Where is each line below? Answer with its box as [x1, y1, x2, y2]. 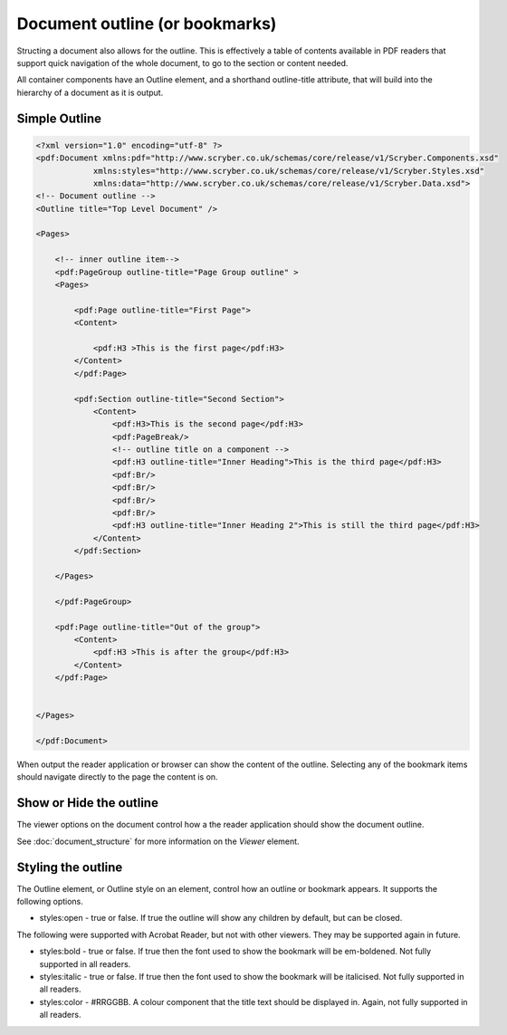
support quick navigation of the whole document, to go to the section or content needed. [16, 57, 349, 68]
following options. [16, 896, 83, 907]
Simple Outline [16, 110, 101, 126]
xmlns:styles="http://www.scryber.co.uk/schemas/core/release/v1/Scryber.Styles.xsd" [92, 166, 484, 176]
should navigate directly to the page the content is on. [16, 771, 218, 782]
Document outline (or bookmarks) [16, 14, 277, 34]
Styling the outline [16, 859, 123, 875]
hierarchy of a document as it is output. [16, 87, 164, 98]
